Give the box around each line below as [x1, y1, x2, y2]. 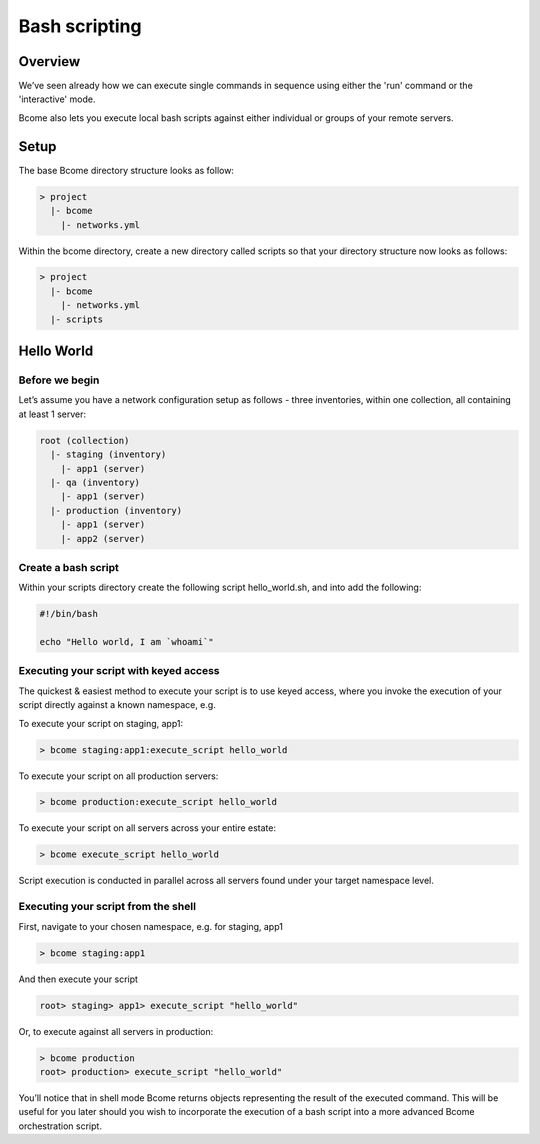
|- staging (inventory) [50, 449, 167, 460]
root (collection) [39, 435, 130, 446]
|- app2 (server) [60, 533, 146, 544]
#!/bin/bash [39, 608, 99, 620]
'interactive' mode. [18, 93, 96, 105]
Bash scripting [18, 15, 142, 37]
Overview [18, 53, 81, 70]
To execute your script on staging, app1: [18, 717, 184, 729]
